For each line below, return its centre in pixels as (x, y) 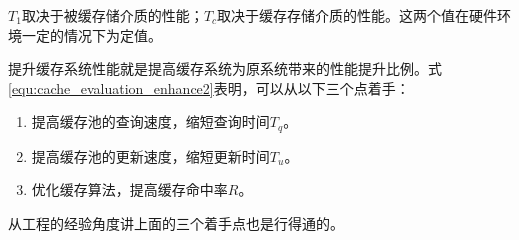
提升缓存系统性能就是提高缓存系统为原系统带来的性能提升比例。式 (225, 68)
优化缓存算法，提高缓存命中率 (129, 189)
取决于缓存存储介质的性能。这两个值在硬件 (357, 15)
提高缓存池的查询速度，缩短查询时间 (150, 121)
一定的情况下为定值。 (91, 34)
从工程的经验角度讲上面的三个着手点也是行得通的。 (176, 223)
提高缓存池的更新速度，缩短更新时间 (150, 155)
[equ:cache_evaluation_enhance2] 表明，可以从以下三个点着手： (209, 87)
